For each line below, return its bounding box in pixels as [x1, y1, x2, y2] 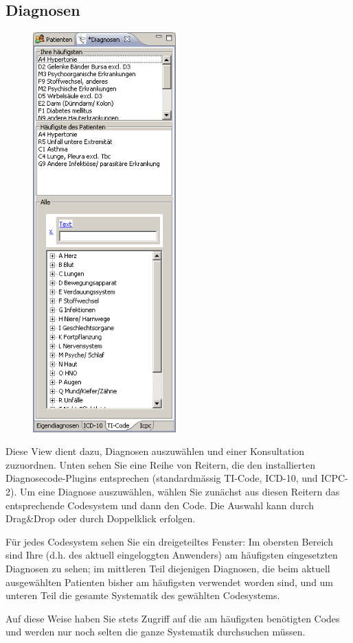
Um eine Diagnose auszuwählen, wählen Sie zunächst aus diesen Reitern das [19, 484, 340, 499]
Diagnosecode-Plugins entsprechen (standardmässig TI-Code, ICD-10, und [5, 471, 318, 485]
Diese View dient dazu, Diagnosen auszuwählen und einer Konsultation [5, 444, 305, 458]
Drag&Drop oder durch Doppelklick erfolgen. [5, 511, 196, 526]
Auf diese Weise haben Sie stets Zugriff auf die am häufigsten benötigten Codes [5, 611, 340, 625]
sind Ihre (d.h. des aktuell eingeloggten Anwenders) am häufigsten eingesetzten [5, 548, 338, 562]
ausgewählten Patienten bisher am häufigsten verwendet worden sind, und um [5, 574, 334, 589]
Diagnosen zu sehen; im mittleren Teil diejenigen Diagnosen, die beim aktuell [5, 561, 330, 576]
